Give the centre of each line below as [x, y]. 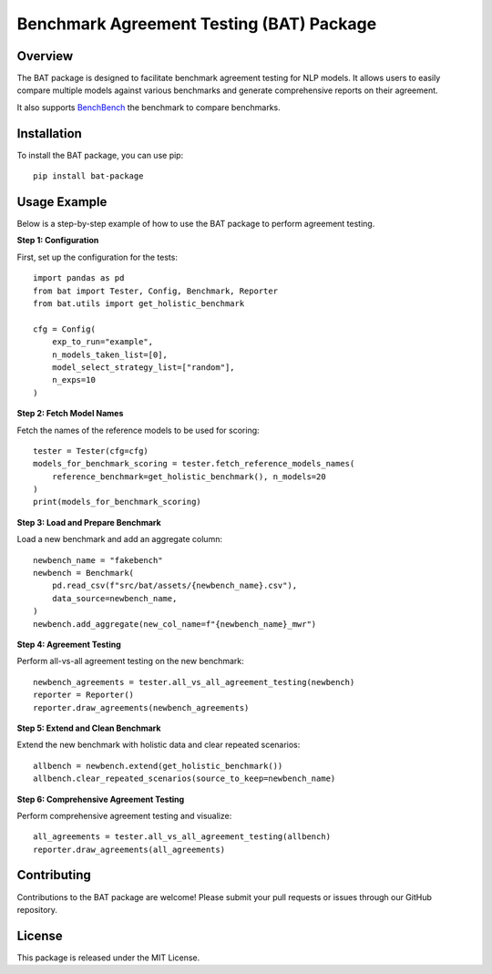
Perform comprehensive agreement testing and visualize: [124, 815]
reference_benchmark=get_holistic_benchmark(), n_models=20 [189, 477]
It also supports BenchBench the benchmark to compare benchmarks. [149, 107]
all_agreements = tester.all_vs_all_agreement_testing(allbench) [182, 837]
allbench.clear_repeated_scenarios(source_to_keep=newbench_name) [184, 779]
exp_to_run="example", [102, 342]
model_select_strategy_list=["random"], [143, 367]
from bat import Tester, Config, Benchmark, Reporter [155, 291]
